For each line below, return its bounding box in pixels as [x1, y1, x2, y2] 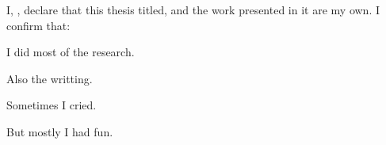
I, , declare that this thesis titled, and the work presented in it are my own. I [6, 2, 380, 17]
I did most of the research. [6, 44, 135, 60]
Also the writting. [6, 70, 93, 86]
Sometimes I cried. [6, 97, 97, 113]
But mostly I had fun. [6, 123, 113, 139]
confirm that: [6, 17, 71, 33]
